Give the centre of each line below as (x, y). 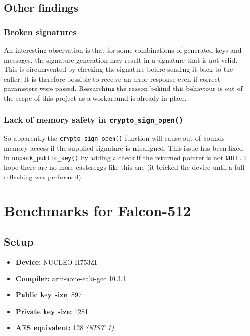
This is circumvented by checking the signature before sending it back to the (119, 69)
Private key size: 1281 (52, 311)
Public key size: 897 (48, 295)
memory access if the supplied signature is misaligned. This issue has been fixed (124, 148)
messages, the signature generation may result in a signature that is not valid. (121, 59)
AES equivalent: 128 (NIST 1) (65, 327)
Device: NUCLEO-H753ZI (56, 262)
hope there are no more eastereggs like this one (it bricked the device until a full (124, 167)
